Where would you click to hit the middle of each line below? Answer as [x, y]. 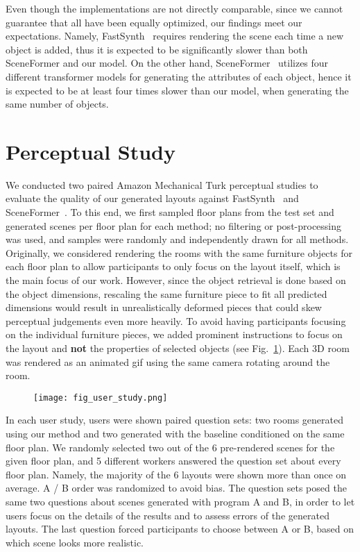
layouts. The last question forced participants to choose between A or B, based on [180, 529]
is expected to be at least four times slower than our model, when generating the [177, 90]
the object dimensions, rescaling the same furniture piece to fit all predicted [166, 293]
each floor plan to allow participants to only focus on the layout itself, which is [173, 266]
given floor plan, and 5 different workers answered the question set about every [173, 461]
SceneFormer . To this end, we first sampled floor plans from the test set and [170, 212]
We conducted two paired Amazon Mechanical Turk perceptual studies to [162, 184]
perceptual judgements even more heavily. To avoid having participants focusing [176, 320]
